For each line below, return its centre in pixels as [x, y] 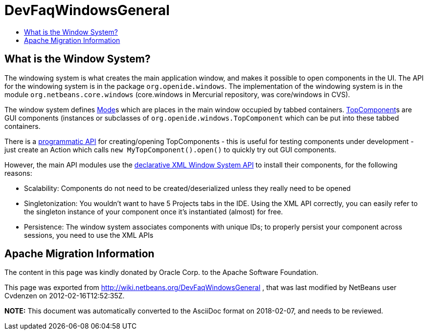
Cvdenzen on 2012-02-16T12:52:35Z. [65, 296]
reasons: [18, 173]
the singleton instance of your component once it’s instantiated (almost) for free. [154, 211]
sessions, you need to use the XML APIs [89, 235]
